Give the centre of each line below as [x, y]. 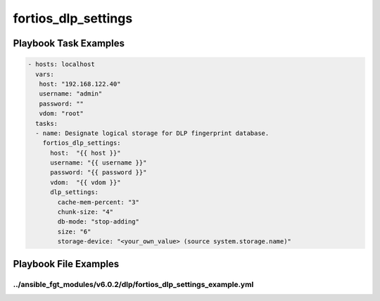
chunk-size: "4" [85, 212]
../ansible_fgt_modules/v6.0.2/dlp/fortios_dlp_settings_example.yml [133, 284]
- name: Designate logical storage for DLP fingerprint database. [152, 133]
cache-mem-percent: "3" [99, 202]
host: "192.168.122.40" [80, 84]
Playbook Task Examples [69, 43]
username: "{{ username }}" [99, 163]
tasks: [47, 123]
